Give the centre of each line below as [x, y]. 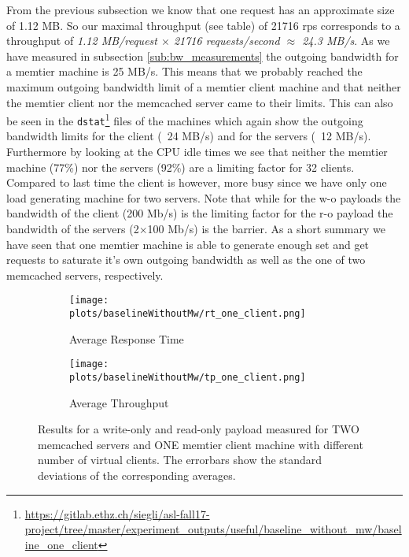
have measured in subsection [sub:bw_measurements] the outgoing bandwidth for [203, 56]
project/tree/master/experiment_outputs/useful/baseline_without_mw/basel [213, 529]
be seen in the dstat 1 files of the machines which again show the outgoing [185, 119]
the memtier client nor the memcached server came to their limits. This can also [200, 102]
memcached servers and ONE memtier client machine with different [201, 444]
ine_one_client [61, 544]
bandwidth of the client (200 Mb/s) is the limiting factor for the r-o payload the [200, 213]
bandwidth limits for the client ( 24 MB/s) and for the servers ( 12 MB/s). [189, 136]
